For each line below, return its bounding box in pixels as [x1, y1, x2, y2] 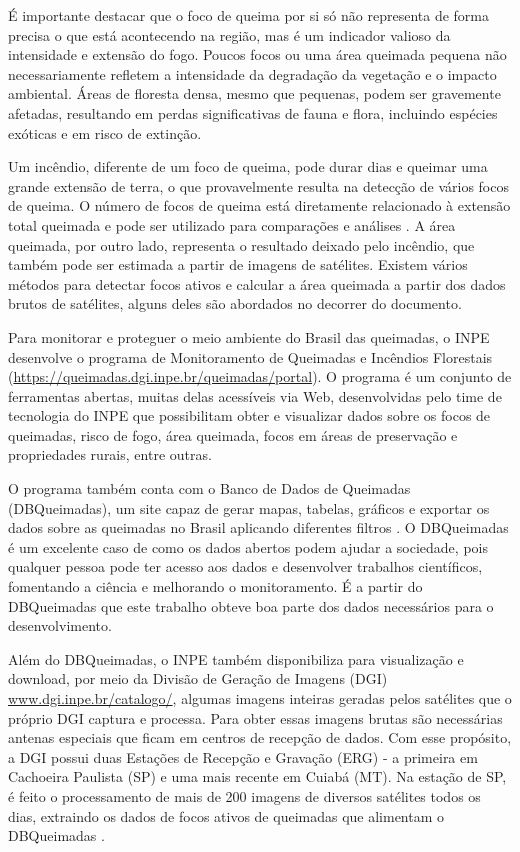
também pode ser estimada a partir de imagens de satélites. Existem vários [8, 254, 468, 275]
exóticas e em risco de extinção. [8, 122, 202, 143]
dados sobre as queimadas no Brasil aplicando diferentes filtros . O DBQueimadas [8, 517, 509, 538]
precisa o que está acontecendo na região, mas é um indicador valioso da [8, 24, 451, 45]
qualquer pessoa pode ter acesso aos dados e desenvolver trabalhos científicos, [8, 556, 483, 577]
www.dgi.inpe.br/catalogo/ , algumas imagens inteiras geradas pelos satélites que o [8, 688, 512, 708]
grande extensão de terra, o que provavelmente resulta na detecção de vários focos [8, 175, 509, 196]
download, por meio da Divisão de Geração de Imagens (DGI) [8, 668, 388, 689]
